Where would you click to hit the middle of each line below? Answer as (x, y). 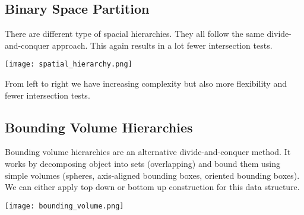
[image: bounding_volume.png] (64, 206)
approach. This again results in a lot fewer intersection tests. (162, 45)
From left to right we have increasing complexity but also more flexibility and (146, 83)
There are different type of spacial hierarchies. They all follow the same (134, 34)
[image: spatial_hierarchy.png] (69, 64)
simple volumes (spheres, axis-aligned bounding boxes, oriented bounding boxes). (152, 175)
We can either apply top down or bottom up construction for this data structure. (152, 187)
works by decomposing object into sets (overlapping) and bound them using (143, 164)
